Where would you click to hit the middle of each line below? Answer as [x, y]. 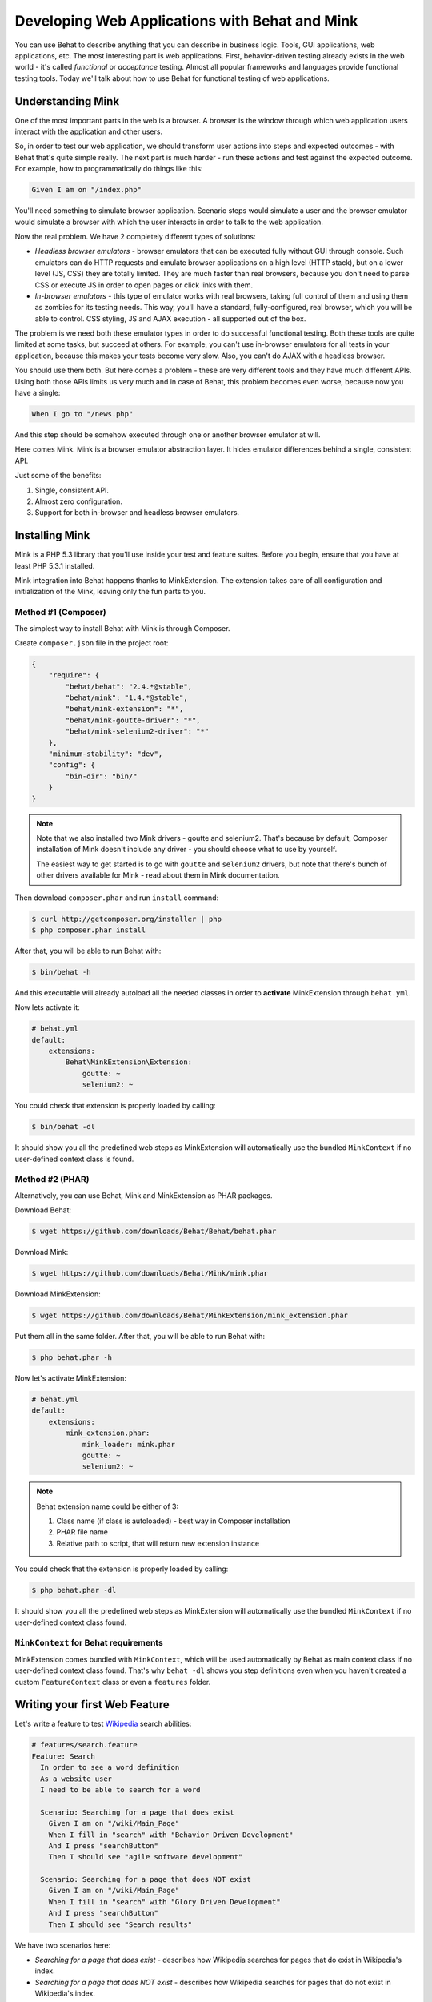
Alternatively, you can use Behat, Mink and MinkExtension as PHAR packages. [144, 1195]
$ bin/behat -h [61, 972]
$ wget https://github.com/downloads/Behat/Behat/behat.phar [154, 1232]
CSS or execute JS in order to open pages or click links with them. [144, 285]
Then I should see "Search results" [120, 1924]
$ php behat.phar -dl [74, 1590]
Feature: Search [64, 1756]
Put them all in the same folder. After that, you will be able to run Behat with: [140, 1336]
